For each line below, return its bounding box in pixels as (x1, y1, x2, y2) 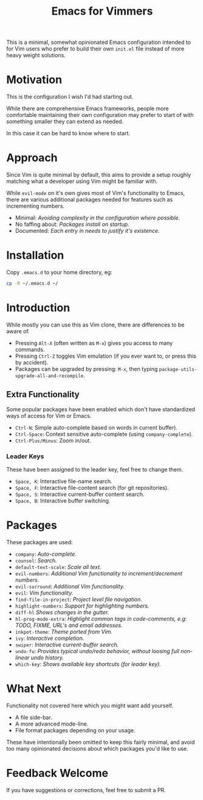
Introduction (6, 301, 71, 315)
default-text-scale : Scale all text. (15, 563, 101, 570)
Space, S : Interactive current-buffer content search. (15, 490, 145, 498)
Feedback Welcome (6, 766, 108, 780)
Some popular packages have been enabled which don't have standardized (6, 405, 196, 412)
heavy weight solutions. (6, 52, 66, 59)
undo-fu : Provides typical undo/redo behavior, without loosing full (15, 647, 179, 654)
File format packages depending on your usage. (15, 726, 136, 734)
